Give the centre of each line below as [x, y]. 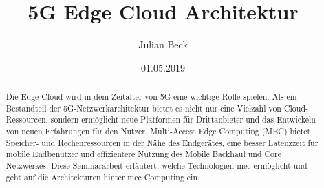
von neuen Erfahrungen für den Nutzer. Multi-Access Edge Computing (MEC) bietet [158, 131]
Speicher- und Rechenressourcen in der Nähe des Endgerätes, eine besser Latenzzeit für [162, 142]
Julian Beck [163, 44]
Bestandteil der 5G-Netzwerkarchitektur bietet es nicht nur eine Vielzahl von [143, 108]
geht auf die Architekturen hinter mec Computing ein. [103, 177]
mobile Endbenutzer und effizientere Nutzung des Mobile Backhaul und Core [143, 154]
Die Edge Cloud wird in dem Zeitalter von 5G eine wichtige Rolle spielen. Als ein [151, 97]
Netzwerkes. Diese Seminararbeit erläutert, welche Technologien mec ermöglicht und [156, 166]
